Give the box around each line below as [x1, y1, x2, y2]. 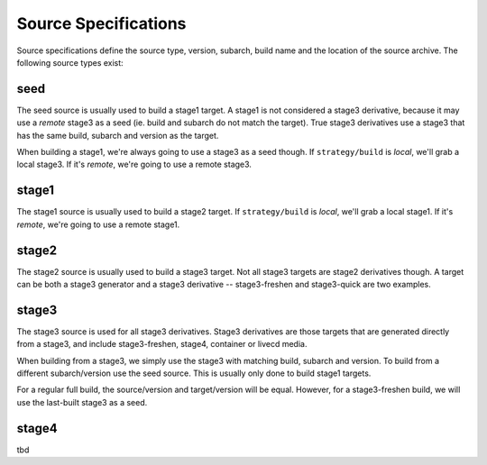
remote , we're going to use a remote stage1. [16, 219, 180, 230]
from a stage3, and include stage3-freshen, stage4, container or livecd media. [16, 339, 308, 350]
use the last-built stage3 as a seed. [16, 397, 148, 407]
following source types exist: [16, 57, 124, 68]
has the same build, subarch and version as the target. [16, 130, 219, 141]
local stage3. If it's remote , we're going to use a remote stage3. [16, 159, 253, 170]
